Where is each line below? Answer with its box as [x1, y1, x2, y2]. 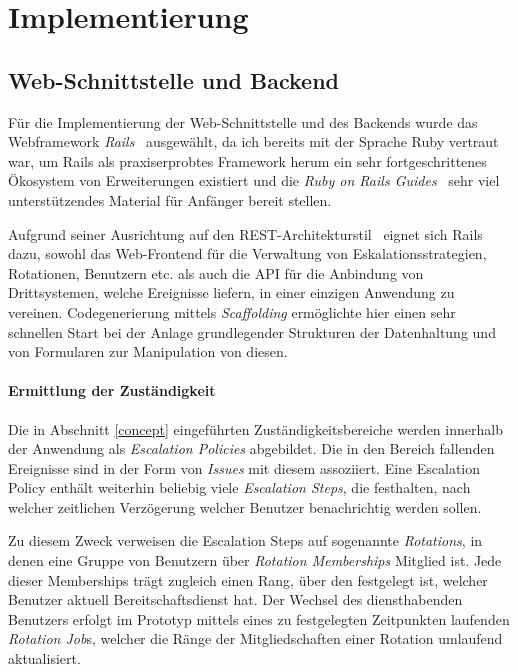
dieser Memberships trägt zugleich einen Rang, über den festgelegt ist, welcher [8, 569, 488, 590]
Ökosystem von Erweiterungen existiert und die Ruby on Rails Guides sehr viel [8, 170, 500, 191]
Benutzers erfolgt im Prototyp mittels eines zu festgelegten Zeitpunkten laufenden [8, 608, 510, 629]
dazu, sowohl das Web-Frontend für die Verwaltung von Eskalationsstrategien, [8, 243, 487, 264]
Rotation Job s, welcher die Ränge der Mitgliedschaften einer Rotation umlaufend [8, 628, 503, 649]
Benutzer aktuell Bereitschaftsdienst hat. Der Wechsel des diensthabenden [8, 589, 463, 610]
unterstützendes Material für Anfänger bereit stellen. [8, 189, 332, 210]
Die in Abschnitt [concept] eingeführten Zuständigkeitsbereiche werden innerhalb [8, 418, 503, 439]
